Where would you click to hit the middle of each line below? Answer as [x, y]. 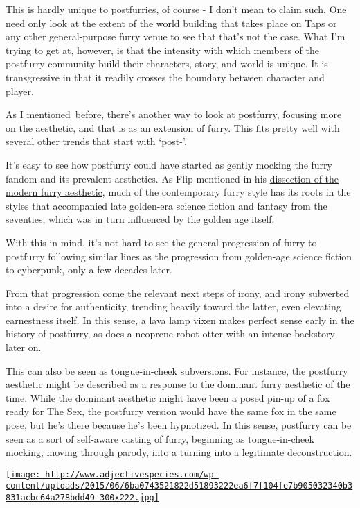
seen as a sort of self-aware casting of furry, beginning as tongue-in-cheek [160, 438]
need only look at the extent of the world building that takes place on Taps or [171, 23]
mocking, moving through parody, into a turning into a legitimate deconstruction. [179, 452]
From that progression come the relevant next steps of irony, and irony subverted [178, 293]
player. [20, 91]
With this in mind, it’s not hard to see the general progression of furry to [161, 242]
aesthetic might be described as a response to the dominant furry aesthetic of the [178, 384]
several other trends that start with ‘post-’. [96, 141]
